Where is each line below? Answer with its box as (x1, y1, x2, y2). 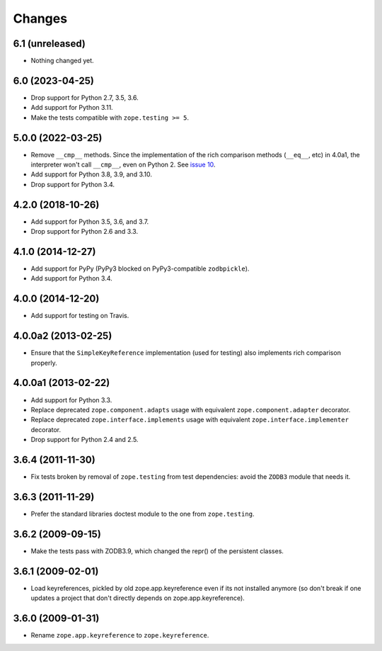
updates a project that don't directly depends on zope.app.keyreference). (30, 594, 245, 602)
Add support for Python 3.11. (30, 103, 113, 112)
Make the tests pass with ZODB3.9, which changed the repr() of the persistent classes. (30, 546, 284, 555)
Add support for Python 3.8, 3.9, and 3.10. (30, 170, 152, 179)
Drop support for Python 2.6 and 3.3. (30, 227, 138, 236)
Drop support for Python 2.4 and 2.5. (30, 436, 139, 444)
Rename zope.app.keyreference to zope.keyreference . (30, 631, 209, 640)
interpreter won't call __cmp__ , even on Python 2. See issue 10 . (30, 160, 216, 169)
